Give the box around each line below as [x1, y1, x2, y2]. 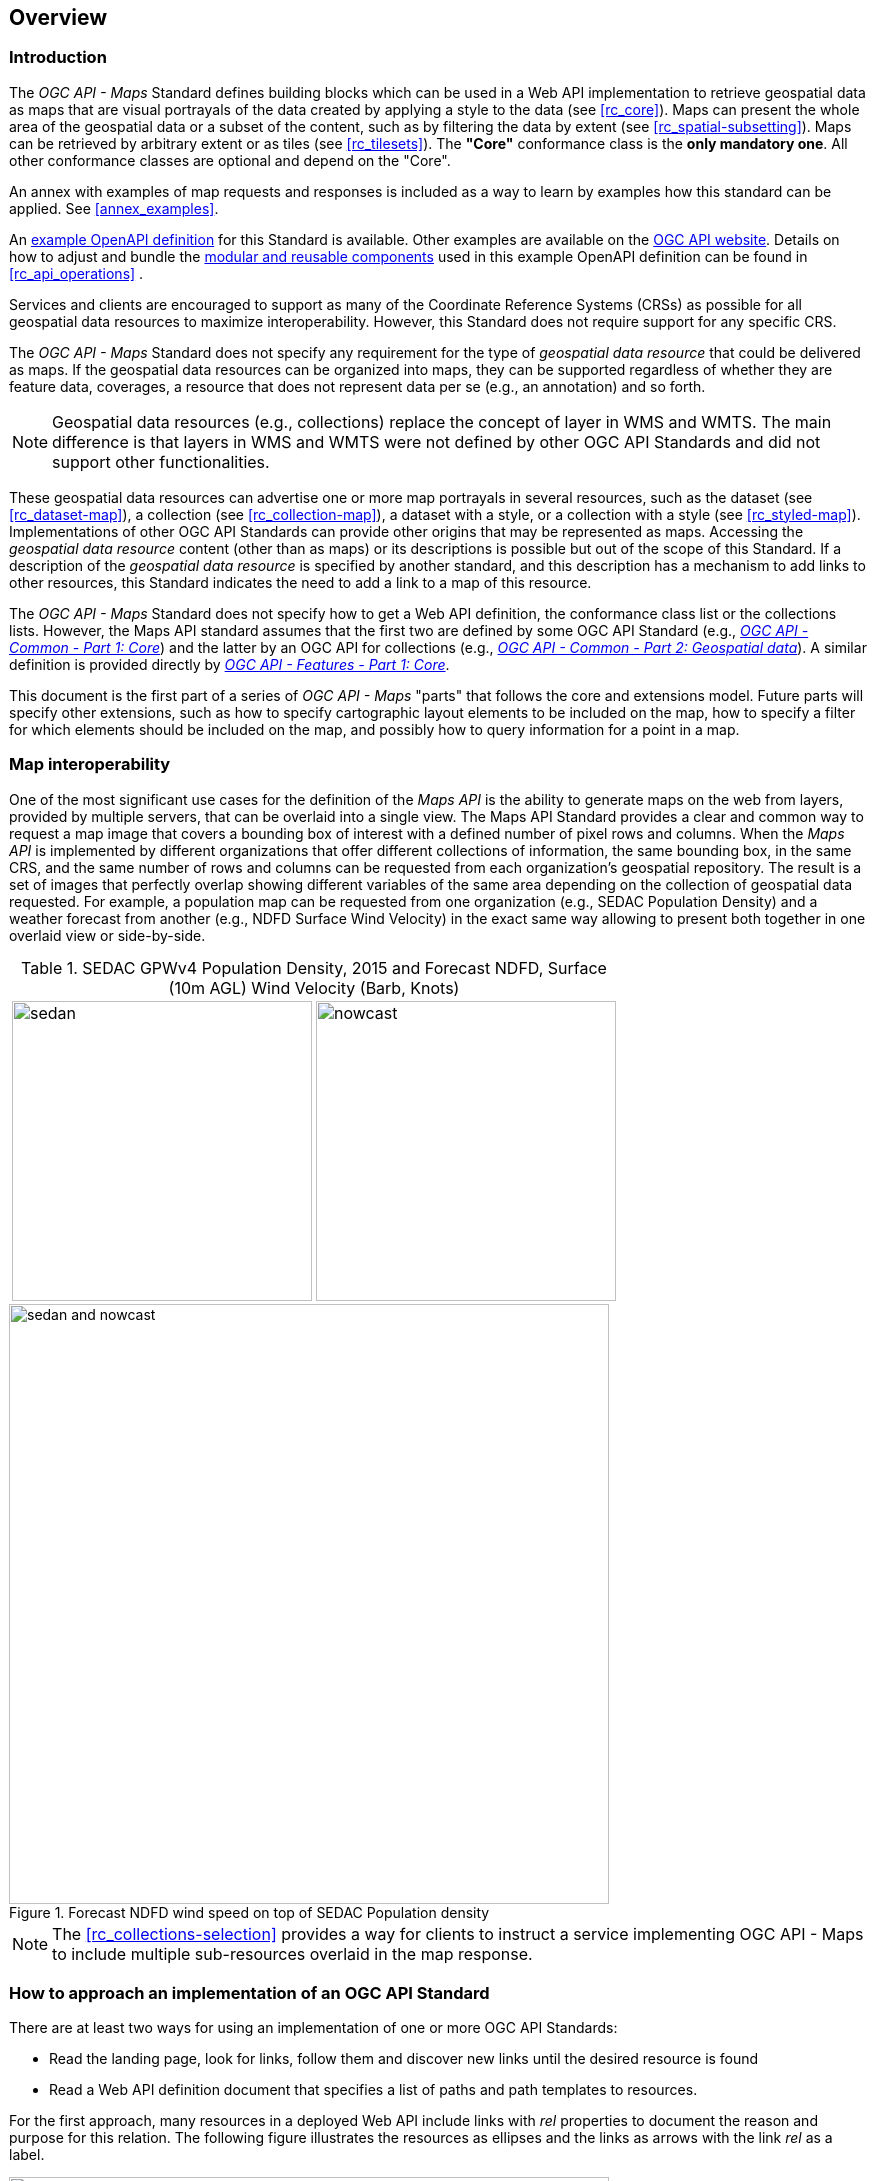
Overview [9, 5, 108, 30]
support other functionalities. [52, 451, 270, 472]
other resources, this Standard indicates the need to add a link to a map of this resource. [9, 573, 592, 591]
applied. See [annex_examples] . [9, 199, 219, 217]
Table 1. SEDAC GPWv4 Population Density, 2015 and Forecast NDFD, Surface [21, 957, 607, 978]
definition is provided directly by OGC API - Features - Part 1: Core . [9, 655, 450, 673]
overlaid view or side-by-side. [9, 926, 206, 944]
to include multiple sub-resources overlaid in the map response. [52, 1943, 533, 1964]
